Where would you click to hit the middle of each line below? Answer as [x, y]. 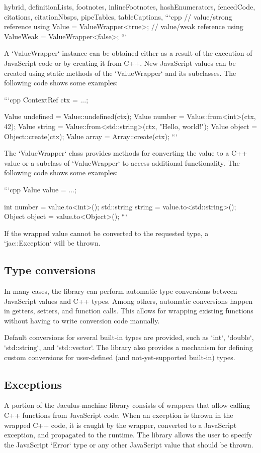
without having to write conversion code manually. [82, 320]
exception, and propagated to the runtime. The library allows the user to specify [128, 435]
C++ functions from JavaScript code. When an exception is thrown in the [119, 415]
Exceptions [33, 384]
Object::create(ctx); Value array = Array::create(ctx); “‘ [91, 136]
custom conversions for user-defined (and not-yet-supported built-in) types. [120, 357]
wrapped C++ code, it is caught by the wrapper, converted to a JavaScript [120, 425]
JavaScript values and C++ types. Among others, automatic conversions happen [128, 301]
